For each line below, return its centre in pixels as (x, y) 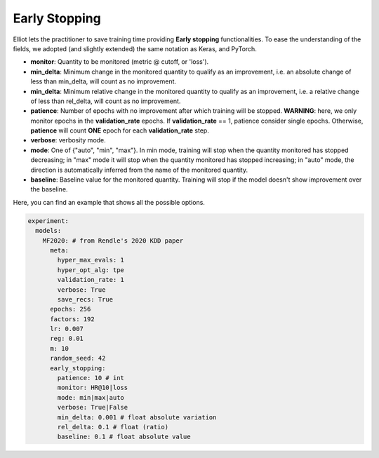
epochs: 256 (71, 309)
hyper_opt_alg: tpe (91, 270)
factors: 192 (72, 319)
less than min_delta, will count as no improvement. (104, 81)
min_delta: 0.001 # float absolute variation (137, 417)
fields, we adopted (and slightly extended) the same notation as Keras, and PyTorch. (135, 48)
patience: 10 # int (91, 378)
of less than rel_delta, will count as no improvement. (106, 101)
